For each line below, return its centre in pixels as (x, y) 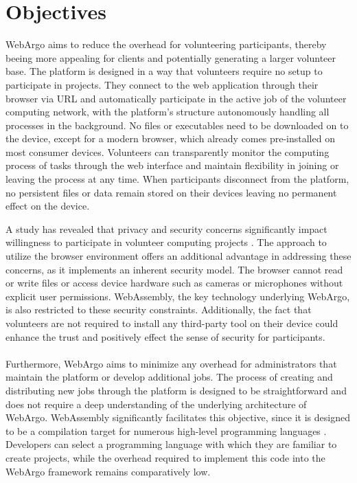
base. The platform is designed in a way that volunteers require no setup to (164, 71)
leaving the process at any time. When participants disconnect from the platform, (177, 179)
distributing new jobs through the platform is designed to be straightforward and (176, 390)
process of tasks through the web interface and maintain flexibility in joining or (172, 165)
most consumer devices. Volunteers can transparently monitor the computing (168, 151)
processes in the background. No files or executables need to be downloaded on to (177, 125)
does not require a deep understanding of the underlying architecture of (156, 404)
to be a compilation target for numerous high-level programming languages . (166, 430)
